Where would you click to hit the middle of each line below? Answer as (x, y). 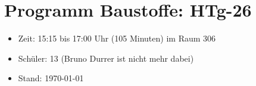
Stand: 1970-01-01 (51, 78)
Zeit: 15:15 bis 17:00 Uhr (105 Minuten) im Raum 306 (117, 38)
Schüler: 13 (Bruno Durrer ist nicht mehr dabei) (106, 58)
